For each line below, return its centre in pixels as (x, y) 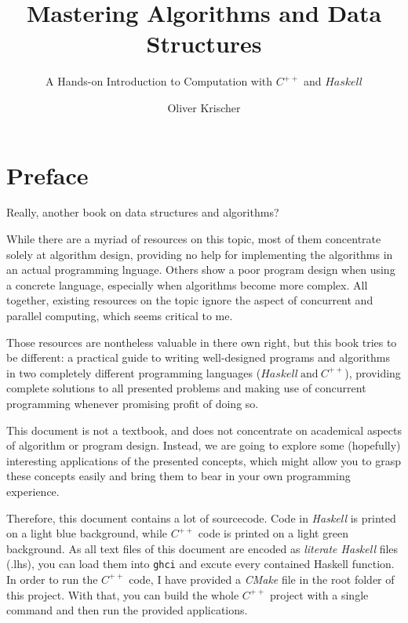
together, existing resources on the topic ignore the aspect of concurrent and (190, 300)
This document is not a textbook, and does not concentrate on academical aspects (204, 430)
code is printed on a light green (273, 533)
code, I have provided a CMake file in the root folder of (262, 579)
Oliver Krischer (204, 107)
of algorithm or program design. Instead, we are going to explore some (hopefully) (204, 445)
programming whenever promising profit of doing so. (133, 403)
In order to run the (52, 579)
